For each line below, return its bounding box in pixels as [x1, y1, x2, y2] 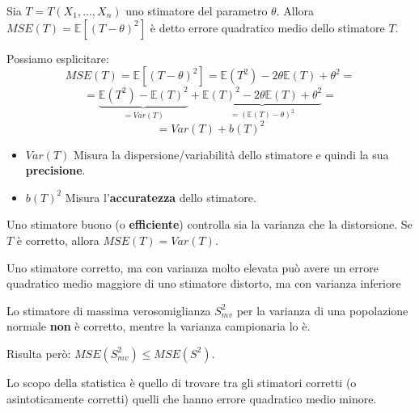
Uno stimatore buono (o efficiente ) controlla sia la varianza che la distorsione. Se [6, 216, 413, 233]
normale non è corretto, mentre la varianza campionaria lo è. [6, 318, 311, 335]
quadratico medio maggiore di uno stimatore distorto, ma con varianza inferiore [6, 275, 401, 292]
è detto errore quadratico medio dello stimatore [150, 19, 385, 36]
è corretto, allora [16, 232, 99, 248]
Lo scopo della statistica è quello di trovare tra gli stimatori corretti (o [6, 373, 357, 390]
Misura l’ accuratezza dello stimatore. [65, 188, 256, 205]
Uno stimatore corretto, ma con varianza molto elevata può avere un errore [6, 259, 379, 276]
